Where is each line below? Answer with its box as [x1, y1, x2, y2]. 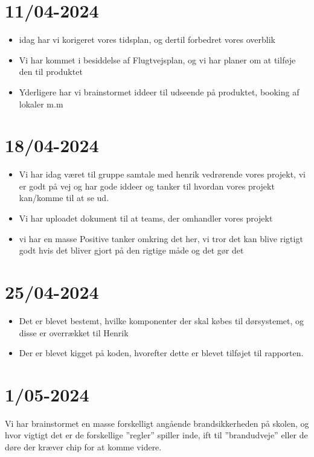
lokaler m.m [19, 97, 63, 110]
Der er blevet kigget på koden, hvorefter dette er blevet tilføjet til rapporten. [19, 347, 304, 359]
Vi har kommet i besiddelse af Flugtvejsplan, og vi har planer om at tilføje [19, 53, 296, 66]
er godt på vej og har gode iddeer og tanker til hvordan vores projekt [19, 179, 275, 192]
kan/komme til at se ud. [19, 191, 109, 204]
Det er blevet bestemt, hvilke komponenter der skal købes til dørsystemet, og [19, 314, 304, 327]
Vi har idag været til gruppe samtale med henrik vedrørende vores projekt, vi [19, 168, 306, 181]
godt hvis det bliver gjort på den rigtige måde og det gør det [19, 244, 244, 257]
